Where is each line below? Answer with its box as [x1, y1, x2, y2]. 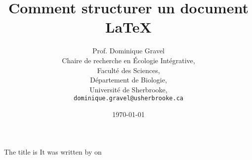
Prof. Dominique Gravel [92, 45, 165, 56]
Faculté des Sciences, [97, 65, 160, 75]
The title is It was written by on [4, 146, 102, 157]
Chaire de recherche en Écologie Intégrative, [62, 55, 195, 65]
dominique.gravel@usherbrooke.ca [74, 95, 183, 102]
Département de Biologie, [90, 75, 167, 85]
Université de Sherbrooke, [89, 84, 168, 94]
